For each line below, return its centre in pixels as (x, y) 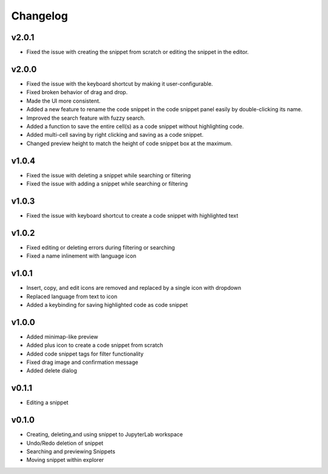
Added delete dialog (52, 371)
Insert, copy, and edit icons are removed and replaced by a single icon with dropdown (134, 288)
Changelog (39, 16)
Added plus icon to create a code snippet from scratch (95, 345)
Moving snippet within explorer (65, 460)
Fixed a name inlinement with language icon (81, 256)
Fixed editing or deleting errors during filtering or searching (101, 247)
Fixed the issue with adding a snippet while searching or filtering (107, 184)
